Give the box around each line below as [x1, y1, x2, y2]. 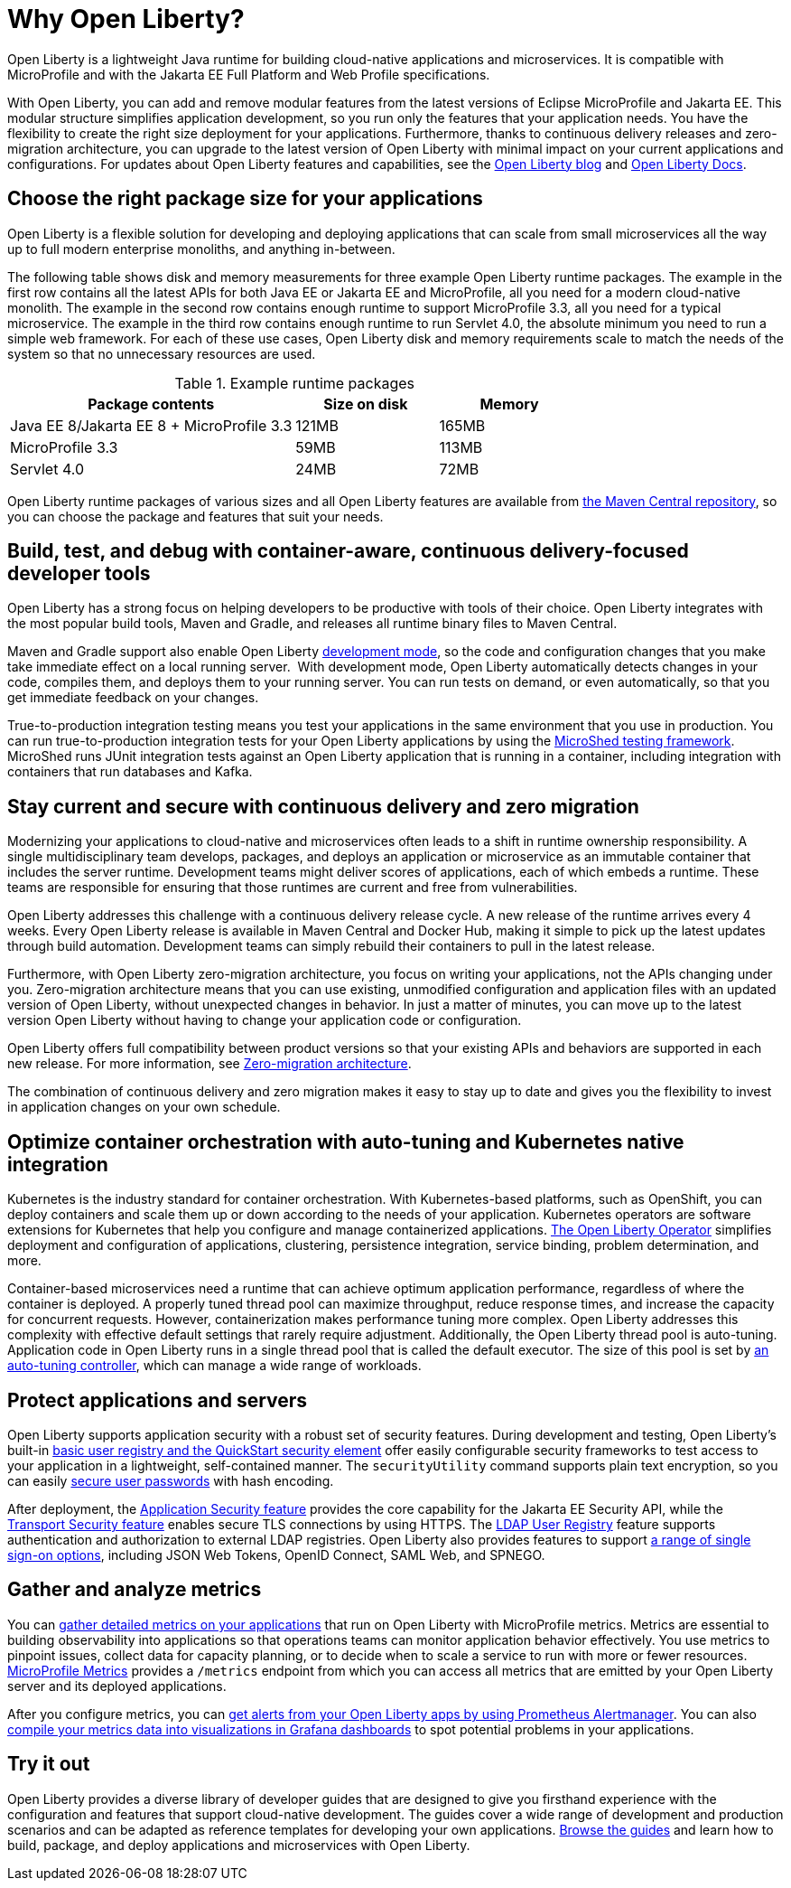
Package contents [88, 394, 215, 413]
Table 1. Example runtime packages [174, 373, 415, 392]
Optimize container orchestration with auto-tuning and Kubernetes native [7, 1130, 684, 1153]
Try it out [7, 1752, 90, 1776]
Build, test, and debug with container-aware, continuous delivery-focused [7, 540, 689, 563]
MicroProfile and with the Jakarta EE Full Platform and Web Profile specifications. [7, 66, 490, 82]
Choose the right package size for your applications [7, 187, 483, 211]
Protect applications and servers [7, 1388, 308, 1412]
